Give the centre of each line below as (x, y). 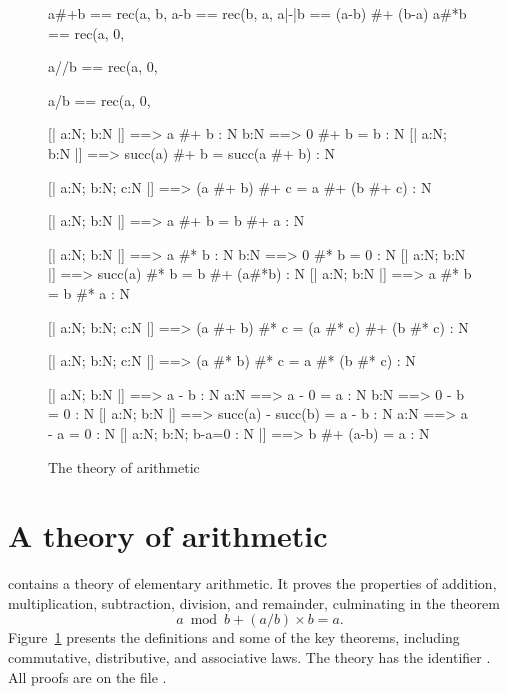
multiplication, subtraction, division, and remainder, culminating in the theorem (254, 602)
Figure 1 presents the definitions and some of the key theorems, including (234, 637)
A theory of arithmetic (168, 535)
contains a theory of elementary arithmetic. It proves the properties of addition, (252, 583)
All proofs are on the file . (87, 676)
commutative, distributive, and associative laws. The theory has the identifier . (249, 657)
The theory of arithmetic (124, 466)
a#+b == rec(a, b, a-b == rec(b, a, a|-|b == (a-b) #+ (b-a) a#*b (257, 13)
